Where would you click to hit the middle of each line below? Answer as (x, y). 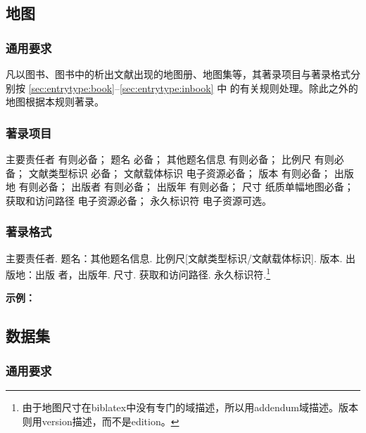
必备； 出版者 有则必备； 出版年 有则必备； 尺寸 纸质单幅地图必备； (196, 187)
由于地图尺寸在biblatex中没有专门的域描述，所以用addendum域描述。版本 (190, 407)
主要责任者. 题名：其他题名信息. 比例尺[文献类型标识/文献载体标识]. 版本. (174, 258)
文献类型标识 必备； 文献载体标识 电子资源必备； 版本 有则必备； (179, 173)
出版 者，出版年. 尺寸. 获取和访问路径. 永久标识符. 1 (153, 273)
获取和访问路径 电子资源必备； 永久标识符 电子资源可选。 (139, 200)
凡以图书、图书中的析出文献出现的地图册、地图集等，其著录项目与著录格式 (178, 74)
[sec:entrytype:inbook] (166, 88)
